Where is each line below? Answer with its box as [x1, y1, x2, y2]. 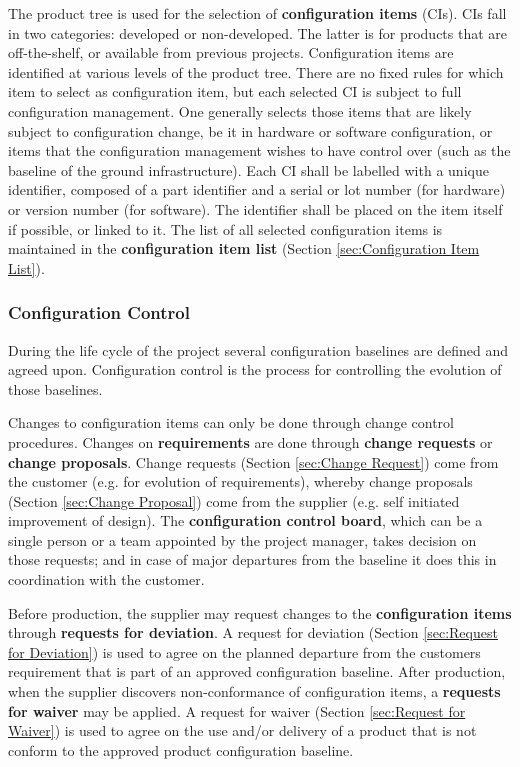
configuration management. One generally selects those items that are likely [8, 100, 472, 121]
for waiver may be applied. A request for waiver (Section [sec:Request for [8, 700, 466, 721]
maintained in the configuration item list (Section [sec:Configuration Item [8, 238, 480, 259]
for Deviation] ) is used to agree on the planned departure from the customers [8, 641, 481, 662]
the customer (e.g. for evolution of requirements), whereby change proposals [8, 471, 473, 492]
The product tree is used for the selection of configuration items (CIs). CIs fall [8, 3, 507, 23]
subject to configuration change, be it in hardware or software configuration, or [8, 120, 493, 141]
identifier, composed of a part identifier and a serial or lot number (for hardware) [8, 179, 506, 200]
